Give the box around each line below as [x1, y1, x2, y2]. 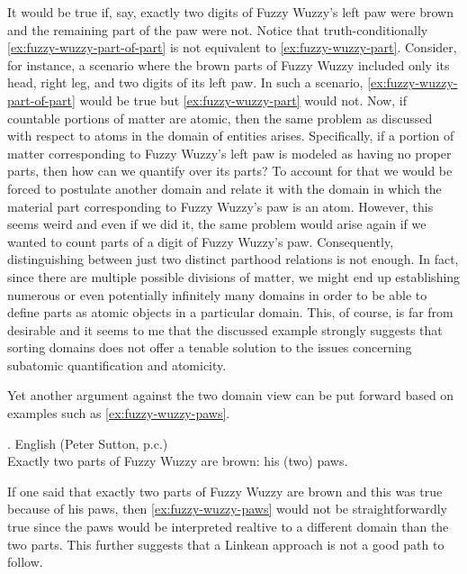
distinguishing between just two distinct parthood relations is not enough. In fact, [7, 250, 459, 269]
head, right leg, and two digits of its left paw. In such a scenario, [7, 73, 364, 92]
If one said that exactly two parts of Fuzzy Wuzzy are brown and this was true [7, 481, 443, 500]
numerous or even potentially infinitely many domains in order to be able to [7, 285, 427, 304]
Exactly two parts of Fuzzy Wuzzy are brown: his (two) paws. [7, 451, 348, 470]
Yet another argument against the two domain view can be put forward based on [7, 386, 454, 405]
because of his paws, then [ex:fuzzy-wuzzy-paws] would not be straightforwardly [7, 499, 447, 518]
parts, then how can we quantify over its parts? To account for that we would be [7, 161, 453, 180]
